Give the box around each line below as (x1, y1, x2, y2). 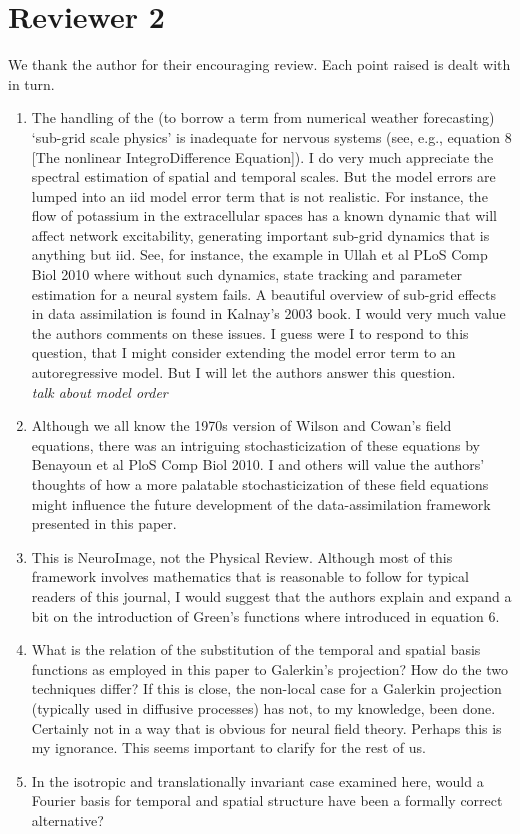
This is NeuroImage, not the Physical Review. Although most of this (31, 546, 453, 567)
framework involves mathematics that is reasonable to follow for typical (31, 566, 469, 587)
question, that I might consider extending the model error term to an (31, 342, 456, 363)
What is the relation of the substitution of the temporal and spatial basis (31, 639, 481, 660)
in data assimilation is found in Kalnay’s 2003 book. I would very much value (31, 303, 506, 324)
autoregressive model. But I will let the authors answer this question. (31, 362, 456, 383)
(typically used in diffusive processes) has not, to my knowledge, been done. (31, 697, 496, 718)
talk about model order (31, 381, 168, 402)
